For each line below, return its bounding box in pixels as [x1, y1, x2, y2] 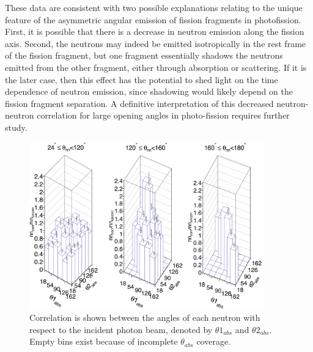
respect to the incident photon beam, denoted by [29, 323, 213, 335]
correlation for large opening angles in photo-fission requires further [37, 109, 290, 122]
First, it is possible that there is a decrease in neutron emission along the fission [5, 25, 304, 38]
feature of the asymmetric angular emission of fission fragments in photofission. [5, 13, 301, 26]
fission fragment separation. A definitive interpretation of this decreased [5, 97, 274, 109]
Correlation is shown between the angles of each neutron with [29, 311, 260, 324]
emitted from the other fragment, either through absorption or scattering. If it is [5, 61, 307, 73]
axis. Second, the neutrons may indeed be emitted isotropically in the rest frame [5, 37, 306, 50]
